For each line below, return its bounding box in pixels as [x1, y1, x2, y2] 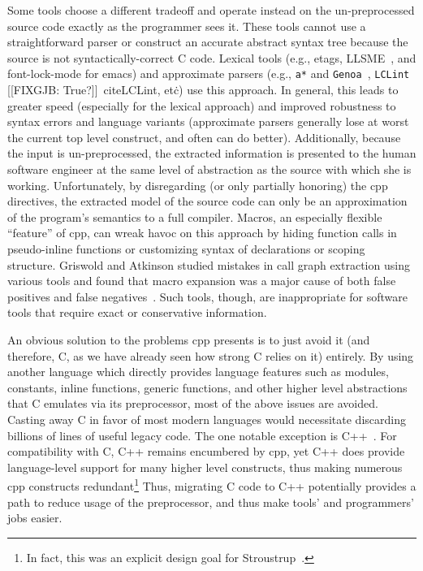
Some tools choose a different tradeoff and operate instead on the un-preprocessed [7, 2, 415, 18]
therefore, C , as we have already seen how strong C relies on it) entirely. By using [7, 347, 414, 364]
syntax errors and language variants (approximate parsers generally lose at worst [7, 113, 409, 130]
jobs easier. [7, 509, 63, 526]
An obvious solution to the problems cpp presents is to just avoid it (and [7, 331, 370, 348]
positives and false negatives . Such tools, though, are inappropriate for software [7, 288, 408, 305]
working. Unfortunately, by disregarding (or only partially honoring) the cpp [7, 176, 388, 193]
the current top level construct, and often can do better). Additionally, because [7, 128, 401, 145]
